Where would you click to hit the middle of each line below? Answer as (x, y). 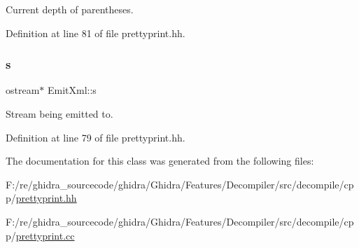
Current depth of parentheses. (70, 9)
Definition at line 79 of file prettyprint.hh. (96, 137)
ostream (23, 90)
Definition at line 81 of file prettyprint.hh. (96, 33)
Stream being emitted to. (59, 113)
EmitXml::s (72, 90)
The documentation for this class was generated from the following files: (160, 161)
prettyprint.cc (45, 235)
